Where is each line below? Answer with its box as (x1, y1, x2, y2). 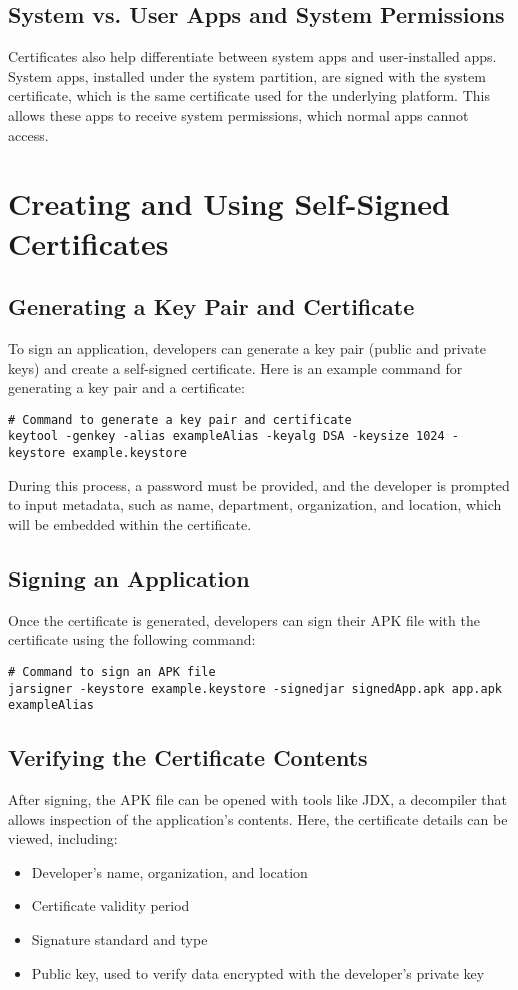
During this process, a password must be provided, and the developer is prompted (8, 474, 510, 495)
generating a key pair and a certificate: (8, 377, 245, 398)
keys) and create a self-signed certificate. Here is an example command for (8, 357, 463, 378)
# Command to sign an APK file (8, 664, 216, 679)
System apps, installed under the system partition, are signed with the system (8, 65, 486, 86)
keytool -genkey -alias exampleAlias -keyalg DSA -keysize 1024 (8, 429, 445, 444)
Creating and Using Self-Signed (8, 183, 451, 224)
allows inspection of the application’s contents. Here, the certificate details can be (8, 808, 508, 829)
